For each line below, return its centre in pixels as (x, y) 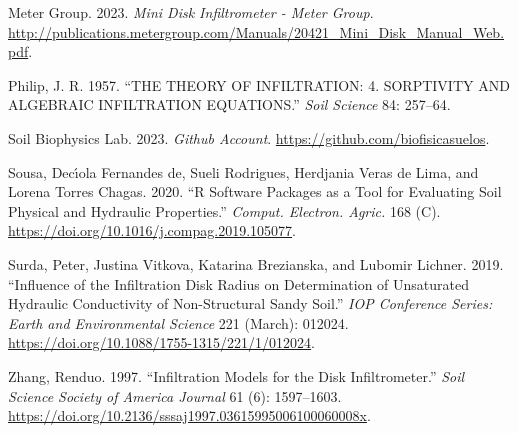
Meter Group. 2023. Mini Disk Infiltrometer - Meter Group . (191, 12)
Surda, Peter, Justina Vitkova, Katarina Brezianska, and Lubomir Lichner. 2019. (256, 263)
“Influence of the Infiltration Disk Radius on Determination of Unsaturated (239, 283)
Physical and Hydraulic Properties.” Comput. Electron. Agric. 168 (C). (224, 210)
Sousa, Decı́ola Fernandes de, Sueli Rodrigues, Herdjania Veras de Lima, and (243, 171)
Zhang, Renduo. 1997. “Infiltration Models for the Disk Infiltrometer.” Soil (236, 375)
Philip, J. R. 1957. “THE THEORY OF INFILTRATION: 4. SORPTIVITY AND (259, 84)
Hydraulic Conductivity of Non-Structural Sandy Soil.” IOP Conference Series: (250, 303)
